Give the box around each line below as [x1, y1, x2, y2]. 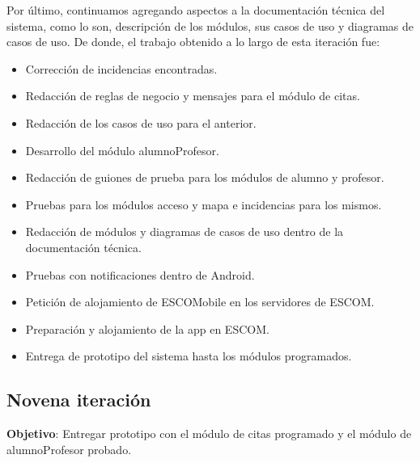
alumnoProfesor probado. [6, 440, 132, 457]
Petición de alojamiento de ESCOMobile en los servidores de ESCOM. [25, 293, 375, 310]
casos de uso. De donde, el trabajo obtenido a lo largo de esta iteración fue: [6, 33, 380, 50]
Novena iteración [6, 387, 151, 412]
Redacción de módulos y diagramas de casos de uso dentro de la [25, 223, 344, 240]
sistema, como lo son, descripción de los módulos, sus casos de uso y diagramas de [6, 17, 414, 34]
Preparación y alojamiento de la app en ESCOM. [25, 320, 269, 337]
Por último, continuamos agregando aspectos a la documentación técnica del [6, 2, 385, 18]
